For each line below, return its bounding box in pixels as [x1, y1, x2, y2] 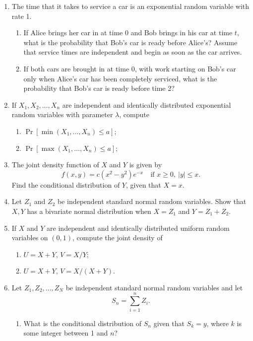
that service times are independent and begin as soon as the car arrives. [23, 47, 242, 57]
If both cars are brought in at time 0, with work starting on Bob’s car [23, 63, 236, 73]
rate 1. [11, 10, 32, 21]
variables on [11, 232, 48, 243]
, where [206, 318, 229, 328]
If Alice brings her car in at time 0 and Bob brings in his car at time [23, 27, 233, 38]
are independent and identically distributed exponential [62, 99, 231, 110]
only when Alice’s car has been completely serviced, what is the [23, 73, 217, 83]
